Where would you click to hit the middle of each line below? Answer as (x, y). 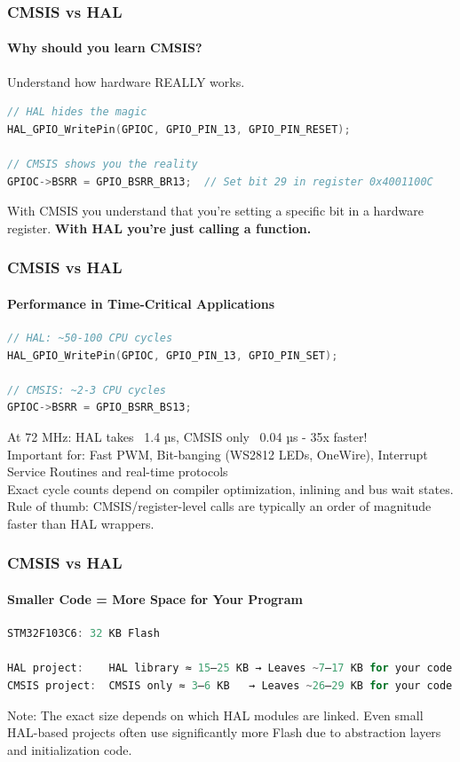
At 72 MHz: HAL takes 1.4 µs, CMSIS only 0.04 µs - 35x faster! (187, 436)
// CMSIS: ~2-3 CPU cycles (87, 390)
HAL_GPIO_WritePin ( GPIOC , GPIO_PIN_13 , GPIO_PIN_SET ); (173, 355)
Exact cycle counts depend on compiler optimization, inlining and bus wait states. (230, 488)
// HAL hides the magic (77, 112)
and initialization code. (70, 749)
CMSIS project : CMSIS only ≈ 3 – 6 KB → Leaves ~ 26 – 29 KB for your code (230, 685)
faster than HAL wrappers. (81, 523)
